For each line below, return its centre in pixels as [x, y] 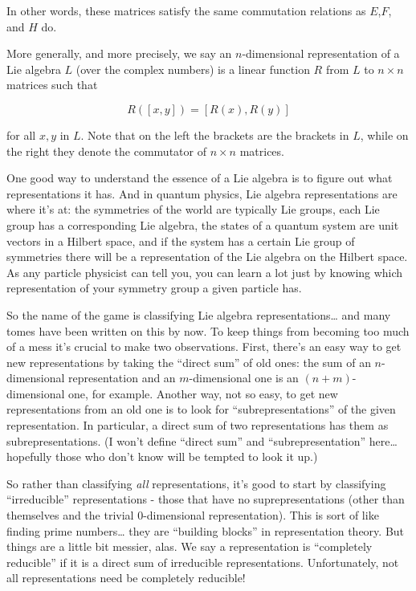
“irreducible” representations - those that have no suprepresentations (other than [206, 499]
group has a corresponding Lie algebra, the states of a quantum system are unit [203, 224]
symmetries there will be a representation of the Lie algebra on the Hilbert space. [207, 257]
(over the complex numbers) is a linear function [193, 69]
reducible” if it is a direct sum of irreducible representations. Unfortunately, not [203, 562]
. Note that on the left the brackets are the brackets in [215, 135]
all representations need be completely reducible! [126, 578]
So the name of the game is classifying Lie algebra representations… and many [199, 314]
